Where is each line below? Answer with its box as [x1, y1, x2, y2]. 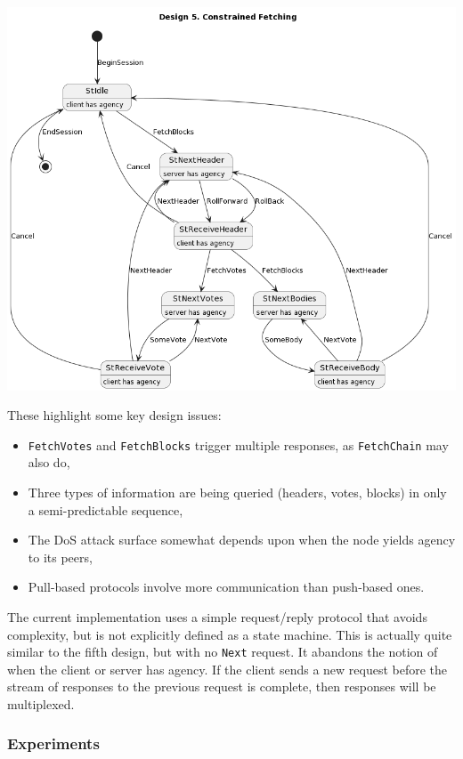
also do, [28, 453, 70, 472]
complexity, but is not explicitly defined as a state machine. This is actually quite [7, 625, 452, 643]
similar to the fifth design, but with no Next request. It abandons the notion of [7, 642, 438, 661]
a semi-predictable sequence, [28, 500, 183, 519]
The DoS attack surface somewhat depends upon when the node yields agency [28, 530, 456, 549]
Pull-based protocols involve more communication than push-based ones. [28, 577, 425, 596]
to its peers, [28, 547, 93, 566]
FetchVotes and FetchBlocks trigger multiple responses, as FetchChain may [28, 435, 449, 454]
